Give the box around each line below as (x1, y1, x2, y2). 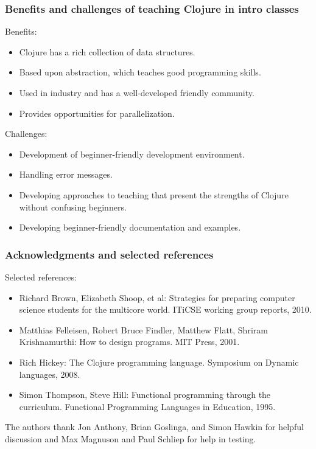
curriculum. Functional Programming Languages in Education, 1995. (19, 400, 276, 412)
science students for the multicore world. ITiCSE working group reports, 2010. (19, 303, 312, 316)
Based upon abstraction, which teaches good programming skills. (19, 66, 261, 78)
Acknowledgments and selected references (5, 246, 214, 262)
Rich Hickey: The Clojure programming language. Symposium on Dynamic (19, 355, 299, 368)
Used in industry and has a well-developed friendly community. (19, 86, 255, 99)
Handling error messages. (19, 168, 113, 181)
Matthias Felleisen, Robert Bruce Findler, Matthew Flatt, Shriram (19, 323, 268, 336)
